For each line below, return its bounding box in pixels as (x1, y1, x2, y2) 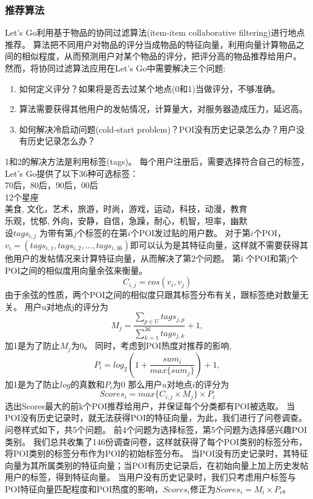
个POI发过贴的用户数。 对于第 (130, 226, 251, 239)
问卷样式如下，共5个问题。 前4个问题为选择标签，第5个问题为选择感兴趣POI (5, 423, 308, 436)
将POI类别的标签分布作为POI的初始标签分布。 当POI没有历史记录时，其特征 (5, 447, 309, 460)
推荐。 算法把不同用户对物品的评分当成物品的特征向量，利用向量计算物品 (5, 38, 296, 50)
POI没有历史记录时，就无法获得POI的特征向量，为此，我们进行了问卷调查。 (5, 411, 307, 424)
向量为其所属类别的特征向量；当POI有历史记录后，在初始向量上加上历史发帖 (5, 458, 309, 471)
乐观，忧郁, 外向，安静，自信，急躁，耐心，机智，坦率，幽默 (5, 214, 248, 226)
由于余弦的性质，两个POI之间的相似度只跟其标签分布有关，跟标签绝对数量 (5, 288, 300, 301)
